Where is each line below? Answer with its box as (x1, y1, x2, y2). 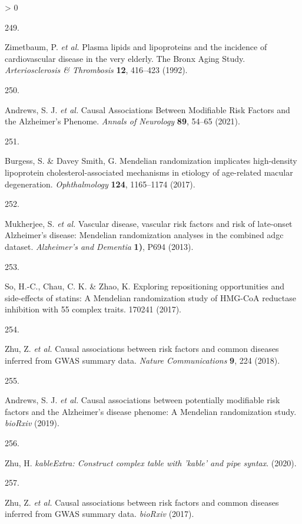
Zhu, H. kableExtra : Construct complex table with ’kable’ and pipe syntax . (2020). (5, 456, 297, 469)
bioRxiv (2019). (5, 417, 59, 429)
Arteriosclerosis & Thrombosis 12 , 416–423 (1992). (5, 64, 188, 76)
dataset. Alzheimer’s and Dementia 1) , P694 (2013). (5, 240, 194, 252)
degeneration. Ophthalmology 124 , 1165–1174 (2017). (5, 177, 195, 190)
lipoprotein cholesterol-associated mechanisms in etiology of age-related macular (5, 166, 293, 178)
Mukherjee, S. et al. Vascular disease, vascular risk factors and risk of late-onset (5, 217, 293, 229)
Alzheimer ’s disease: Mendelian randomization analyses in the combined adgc (5, 229, 284, 241)
